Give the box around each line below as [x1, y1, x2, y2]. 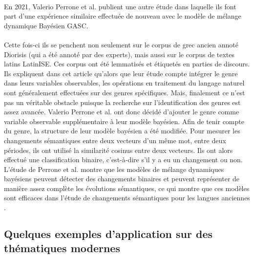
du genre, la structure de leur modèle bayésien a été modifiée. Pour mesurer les [4, 126, 240, 136]
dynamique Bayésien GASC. [4, 20, 88, 30]
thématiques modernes [4, 240, 120, 256]
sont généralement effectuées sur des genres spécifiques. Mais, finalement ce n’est [4, 87, 245, 97]
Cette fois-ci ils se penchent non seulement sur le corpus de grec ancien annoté [4, 39, 239, 49]
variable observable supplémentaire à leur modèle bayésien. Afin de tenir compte [4, 116, 244, 126]
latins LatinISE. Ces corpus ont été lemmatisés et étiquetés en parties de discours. [4, 59, 250, 69]
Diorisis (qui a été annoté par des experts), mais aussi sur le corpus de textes [4, 49, 235, 59]
